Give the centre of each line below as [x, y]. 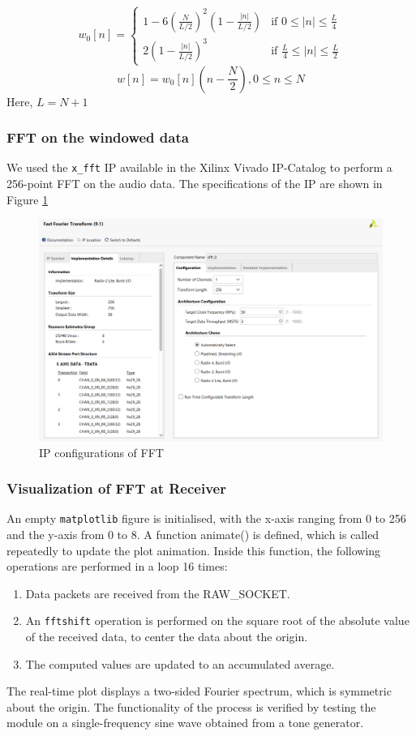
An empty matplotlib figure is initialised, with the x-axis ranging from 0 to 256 [206, 518]
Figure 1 [28, 199]
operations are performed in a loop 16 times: [117, 566]
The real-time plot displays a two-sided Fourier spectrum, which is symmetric [199, 691]
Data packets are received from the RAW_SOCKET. [158, 593]
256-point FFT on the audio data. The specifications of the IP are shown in [195, 184]
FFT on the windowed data [98, 137]
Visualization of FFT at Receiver [116, 488]
